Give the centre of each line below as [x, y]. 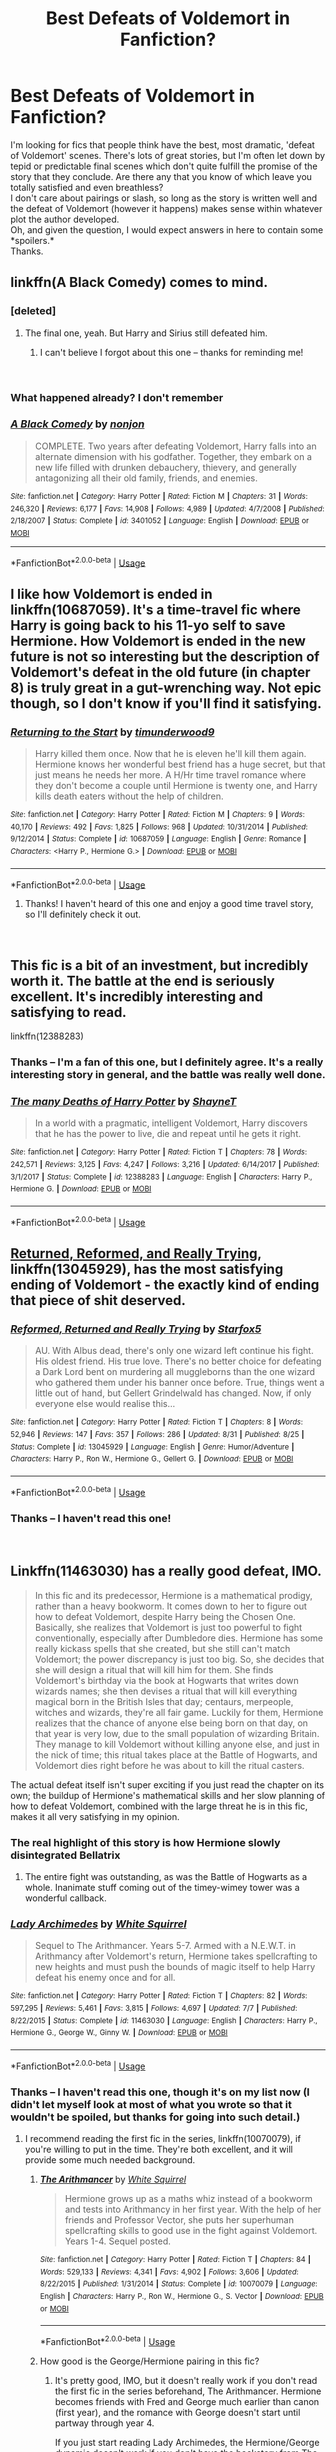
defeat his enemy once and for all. [105, 1978]
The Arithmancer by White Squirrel [113, 2179]
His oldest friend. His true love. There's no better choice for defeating [178, 1361]
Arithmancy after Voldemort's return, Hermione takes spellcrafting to [176, 1956]
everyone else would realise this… [105, 1404]
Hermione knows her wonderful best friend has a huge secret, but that [180, 764]
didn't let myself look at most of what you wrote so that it [151, 2104]
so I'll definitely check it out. [83, 914]
